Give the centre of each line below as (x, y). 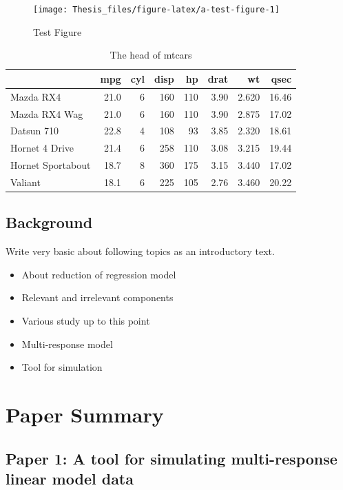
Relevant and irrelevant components (97, 297)
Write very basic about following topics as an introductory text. (140, 251)
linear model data (70, 478)
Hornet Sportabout (51, 165)
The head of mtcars (151, 55)
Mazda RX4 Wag (47, 113)
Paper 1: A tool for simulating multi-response (171, 458)
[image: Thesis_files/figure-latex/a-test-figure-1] (156, 10)
